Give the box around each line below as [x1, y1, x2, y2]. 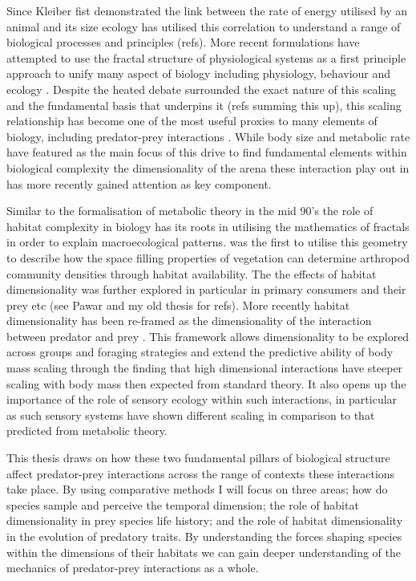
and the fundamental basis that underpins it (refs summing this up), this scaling [6, 96, 402, 113]
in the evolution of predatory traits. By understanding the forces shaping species [6, 528, 402, 544]
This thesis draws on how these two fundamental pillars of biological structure [6, 449, 390, 466]
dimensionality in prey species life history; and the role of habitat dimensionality [6, 512, 403, 529]
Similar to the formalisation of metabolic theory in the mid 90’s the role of [6, 202, 374, 219]
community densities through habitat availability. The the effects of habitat [6, 265, 377, 282]
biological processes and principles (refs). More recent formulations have [6, 34, 360, 51]
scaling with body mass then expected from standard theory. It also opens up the [6, 375, 406, 392]
